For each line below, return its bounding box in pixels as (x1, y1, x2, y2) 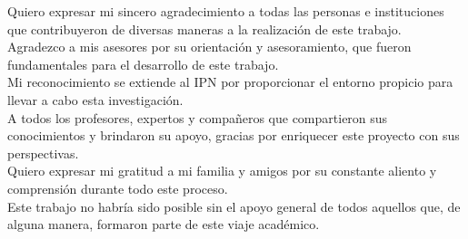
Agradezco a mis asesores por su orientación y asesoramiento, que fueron (7, 37, 412, 56)
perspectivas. (7, 143, 79, 162)
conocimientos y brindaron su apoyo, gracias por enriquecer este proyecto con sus (7, 126, 460, 145)
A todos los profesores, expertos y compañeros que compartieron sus (7, 108, 388, 127)
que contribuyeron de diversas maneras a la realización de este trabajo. (7, 19, 402, 38)
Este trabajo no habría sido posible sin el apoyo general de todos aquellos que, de (7, 196, 461, 215)
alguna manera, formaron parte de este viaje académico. (7, 215, 320, 234)
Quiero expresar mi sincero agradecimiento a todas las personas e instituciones (7, 2, 444, 20)
